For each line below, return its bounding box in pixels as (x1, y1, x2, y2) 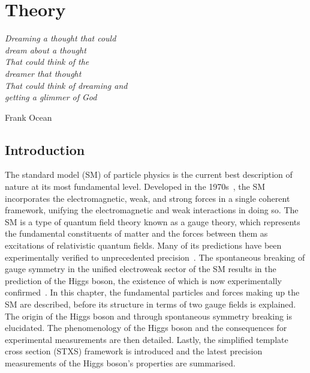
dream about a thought (5, 43, 86, 56)
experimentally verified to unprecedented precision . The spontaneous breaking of (5, 250, 305, 263)
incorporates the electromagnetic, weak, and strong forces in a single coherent (5, 192, 290, 204)
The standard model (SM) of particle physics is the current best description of (5, 168, 293, 181)
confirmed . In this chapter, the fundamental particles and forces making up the (5, 286, 300, 299)
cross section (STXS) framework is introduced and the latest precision (5, 345, 263, 357)
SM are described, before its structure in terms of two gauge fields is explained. (5, 298, 296, 311)
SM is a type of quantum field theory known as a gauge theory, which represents (5, 215, 300, 228)
